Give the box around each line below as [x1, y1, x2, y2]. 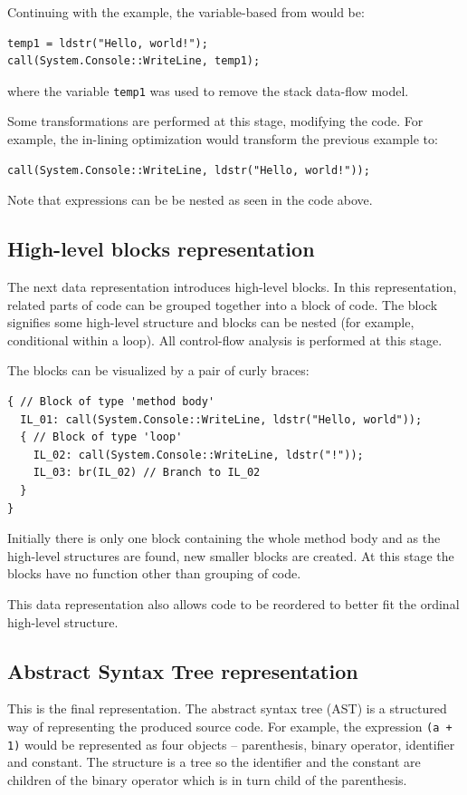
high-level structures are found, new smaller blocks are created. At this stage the [7, 546, 454, 565]
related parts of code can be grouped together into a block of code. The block [7, 295, 438, 314]
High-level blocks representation [7, 235, 315, 263]
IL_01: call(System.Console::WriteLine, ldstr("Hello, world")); [20, 412, 423, 426]
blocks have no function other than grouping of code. [7, 564, 301, 583]
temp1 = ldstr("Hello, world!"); [7, 36, 208, 50]
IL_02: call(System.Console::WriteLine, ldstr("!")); [33, 448, 364, 461]
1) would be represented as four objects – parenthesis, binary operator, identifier [7, 734, 455, 753]
